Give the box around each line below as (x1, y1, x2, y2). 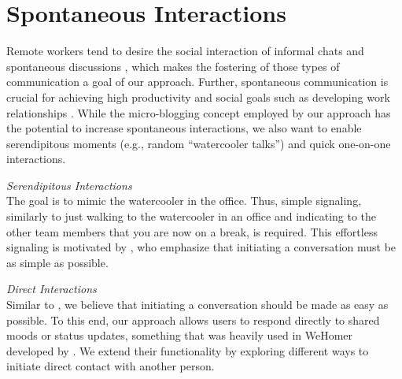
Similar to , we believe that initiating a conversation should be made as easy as (6, 296, 389, 313)
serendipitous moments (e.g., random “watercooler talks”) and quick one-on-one (6, 135, 391, 151)
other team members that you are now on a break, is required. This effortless (6, 223, 378, 240)
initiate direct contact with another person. (6, 358, 215, 374)
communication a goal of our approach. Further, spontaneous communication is (6, 73, 389, 90)
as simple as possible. (6, 254, 109, 270)
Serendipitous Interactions (6, 176, 132, 193)
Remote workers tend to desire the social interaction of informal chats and (6, 43, 364, 59)
